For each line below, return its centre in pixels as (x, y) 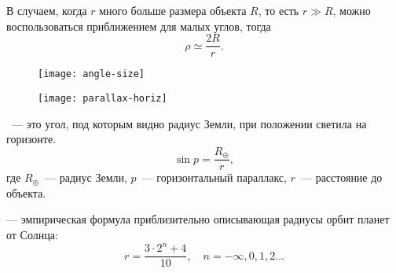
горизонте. (31, 139)
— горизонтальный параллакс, (214, 177)
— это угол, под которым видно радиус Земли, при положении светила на (189, 123)
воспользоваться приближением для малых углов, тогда (139, 26)
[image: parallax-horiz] (103, 98)
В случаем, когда (47, 10)
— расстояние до (341, 177)
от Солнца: (32, 235)
